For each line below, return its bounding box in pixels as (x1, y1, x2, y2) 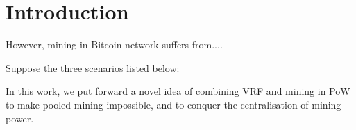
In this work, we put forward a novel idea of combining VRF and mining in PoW (6, 84, 350, 98)
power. (6, 111, 34, 125)
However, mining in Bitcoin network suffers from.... (6, 37, 223, 52)
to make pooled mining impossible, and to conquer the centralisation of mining (6, 97, 341, 111)
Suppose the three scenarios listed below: (6, 60, 180, 75)
